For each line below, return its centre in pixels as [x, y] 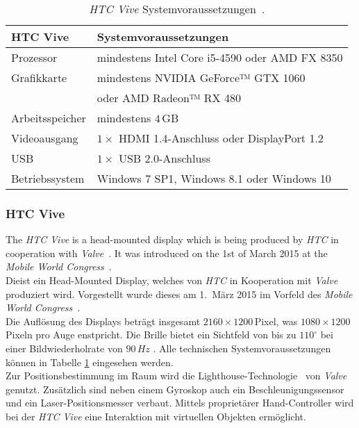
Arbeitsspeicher [49, 118]
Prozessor [34, 57]
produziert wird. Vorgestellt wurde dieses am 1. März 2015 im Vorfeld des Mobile [179, 294]
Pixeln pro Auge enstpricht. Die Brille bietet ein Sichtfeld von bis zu [151, 335]
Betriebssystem [48, 178]
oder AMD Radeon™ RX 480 [169, 98]
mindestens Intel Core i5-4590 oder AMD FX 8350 [220, 57]
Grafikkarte [39, 77]
